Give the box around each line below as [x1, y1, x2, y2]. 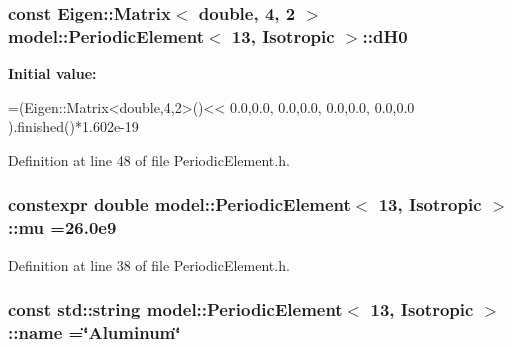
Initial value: [8, 63, 97, 84]
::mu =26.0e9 [8, 215, 117, 240]
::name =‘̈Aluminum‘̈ [8, 320, 181, 345]
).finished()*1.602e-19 [8, 116, 139, 137]
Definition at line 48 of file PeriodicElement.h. [8, 149, 290, 170]
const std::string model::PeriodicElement [8, 297, 343, 322]
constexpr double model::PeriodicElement [8, 192, 351, 217]
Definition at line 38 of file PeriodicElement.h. [8, 254, 290, 275]
